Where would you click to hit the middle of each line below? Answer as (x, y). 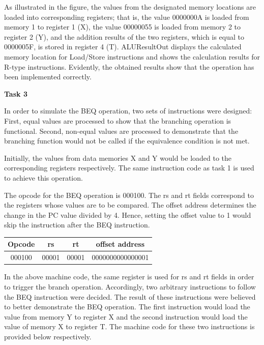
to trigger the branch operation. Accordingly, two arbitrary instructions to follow (130, 286)
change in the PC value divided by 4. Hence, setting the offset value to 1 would (128, 214)
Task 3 (16, 93)
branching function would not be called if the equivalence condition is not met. (127, 141)
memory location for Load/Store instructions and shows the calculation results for (132, 56)
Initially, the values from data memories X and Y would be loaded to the (118, 157)
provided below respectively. (48, 336)
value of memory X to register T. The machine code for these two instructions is (129, 326)
